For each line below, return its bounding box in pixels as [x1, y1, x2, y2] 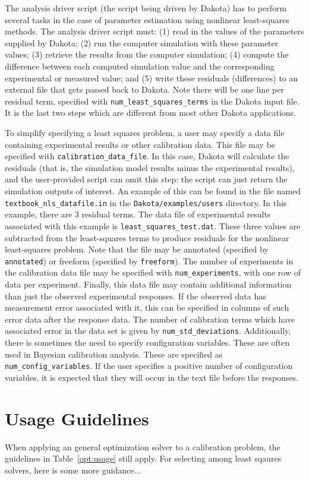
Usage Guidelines [5, 406, 149, 430]
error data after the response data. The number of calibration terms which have [5, 312, 295, 325]
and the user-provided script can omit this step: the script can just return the [5, 173, 288, 185]
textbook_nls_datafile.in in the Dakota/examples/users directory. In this [5, 196, 287, 209]
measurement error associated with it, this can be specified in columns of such [5, 301, 289, 314]
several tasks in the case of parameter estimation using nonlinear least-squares [5, 13, 289, 26]
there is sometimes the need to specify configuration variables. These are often [5, 336, 290, 349]
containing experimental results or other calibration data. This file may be [5, 138, 276, 150]
